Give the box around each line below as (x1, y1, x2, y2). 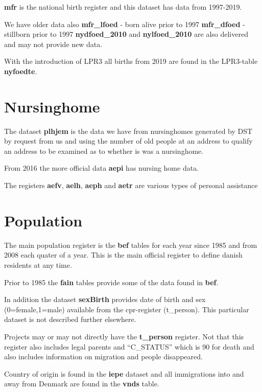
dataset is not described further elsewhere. (4, 314, 136, 325)
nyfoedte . (4, 65, 37, 76)
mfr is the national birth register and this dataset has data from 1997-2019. (4, 2, 242, 12)
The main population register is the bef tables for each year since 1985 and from (4, 239, 257, 250)
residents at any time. (4, 259, 72, 270)
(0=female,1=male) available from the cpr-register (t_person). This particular (4, 304, 249, 314)
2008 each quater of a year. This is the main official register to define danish (4, 249, 243, 260)
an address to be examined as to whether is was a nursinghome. (4, 145, 204, 156)
